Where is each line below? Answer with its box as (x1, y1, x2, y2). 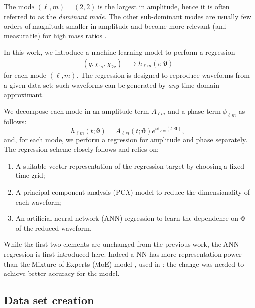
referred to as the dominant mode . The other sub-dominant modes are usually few (4, 11, 251, 21)
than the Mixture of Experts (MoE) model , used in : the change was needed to (4, 258, 244, 269)
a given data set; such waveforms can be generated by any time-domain (4, 79, 220, 90)
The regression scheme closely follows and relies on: (4, 144, 159, 154)
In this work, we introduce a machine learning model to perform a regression (4, 47, 235, 57)
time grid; (15, 170, 45, 180)
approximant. (4, 89, 44, 100)
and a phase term (168, 105, 221, 116)
